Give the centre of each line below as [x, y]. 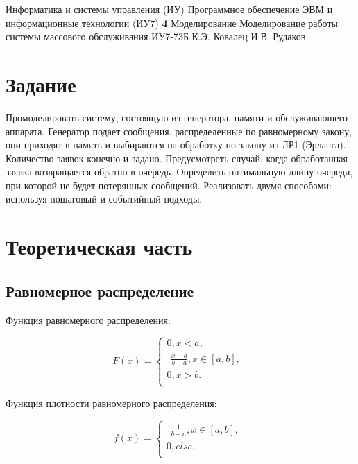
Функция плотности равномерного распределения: [111, 403]
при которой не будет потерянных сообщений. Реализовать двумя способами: [169, 185]
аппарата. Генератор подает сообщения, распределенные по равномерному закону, [179, 131]
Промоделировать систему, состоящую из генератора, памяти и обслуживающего [177, 117]
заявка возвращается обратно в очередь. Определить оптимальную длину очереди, [179, 172]
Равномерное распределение [100, 290]
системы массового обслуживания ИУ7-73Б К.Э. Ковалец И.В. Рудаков [156, 36]
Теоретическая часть [99, 247]
